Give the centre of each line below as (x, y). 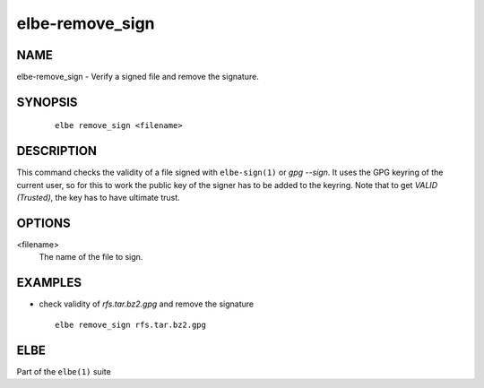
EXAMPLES (49, 283)
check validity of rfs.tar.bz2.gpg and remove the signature (147, 304)
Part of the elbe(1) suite (64, 371)
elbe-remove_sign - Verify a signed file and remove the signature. (138, 77)
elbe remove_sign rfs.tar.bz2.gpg (130, 324)
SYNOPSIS (47, 102)
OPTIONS (43, 223)
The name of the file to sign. (91, 257)
